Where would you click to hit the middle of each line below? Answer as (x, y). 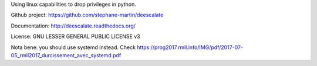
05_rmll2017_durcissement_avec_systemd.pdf (66, 55)
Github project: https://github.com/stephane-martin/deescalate (87, 15)
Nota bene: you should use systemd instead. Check (73, 47)
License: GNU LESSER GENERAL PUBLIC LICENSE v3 (75, 37)
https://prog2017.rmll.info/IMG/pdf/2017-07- (190, 47)
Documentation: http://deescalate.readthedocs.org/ (73, 26)
